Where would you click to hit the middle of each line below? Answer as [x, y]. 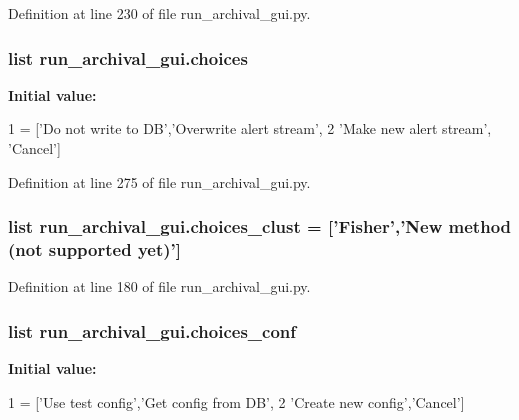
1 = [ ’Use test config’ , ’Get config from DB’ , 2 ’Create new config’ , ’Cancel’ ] [236, 401]
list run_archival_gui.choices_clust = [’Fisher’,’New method [260, 226]
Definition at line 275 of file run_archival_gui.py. [159, 181]
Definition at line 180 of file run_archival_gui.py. [159, 286]
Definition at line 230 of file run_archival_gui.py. [159, 13]
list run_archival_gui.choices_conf [152, 330]
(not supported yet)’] [94, 249]
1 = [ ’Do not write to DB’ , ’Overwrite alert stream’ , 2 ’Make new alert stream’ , [250, 128]
